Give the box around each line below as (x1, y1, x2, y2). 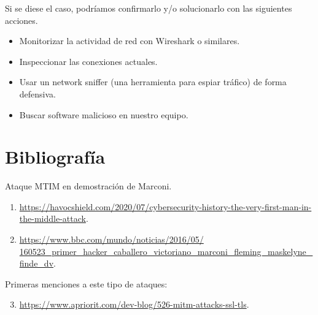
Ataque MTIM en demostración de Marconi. (5, 180, 172, 192)
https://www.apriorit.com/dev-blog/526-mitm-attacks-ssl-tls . (19, 298, 249, 311)
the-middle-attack (19, 212, 86, 225)
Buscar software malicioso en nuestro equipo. (19, 108, 188, 121)
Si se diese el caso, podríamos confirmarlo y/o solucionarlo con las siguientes (5, 2, 292, 14)
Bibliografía (5, 144, 106, 169)
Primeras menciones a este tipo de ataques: (5, 277, 168, 290)
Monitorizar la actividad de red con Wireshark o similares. (19, 34, 240, 47)
